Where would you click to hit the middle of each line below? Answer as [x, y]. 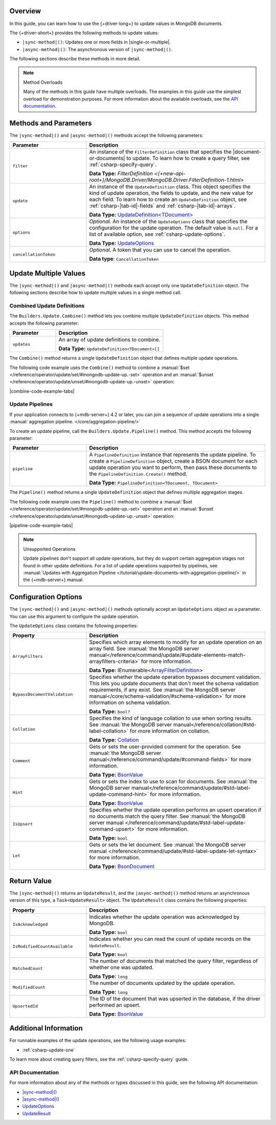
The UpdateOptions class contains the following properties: [74, 626]
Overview [25, 11]
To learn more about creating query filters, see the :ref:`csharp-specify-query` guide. [99, 1059]
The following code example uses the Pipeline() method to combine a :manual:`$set [101, 501]
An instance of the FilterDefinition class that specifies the [160, 152]
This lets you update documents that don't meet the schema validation [174, 683]
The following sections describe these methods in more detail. [75, 59]
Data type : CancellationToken [124, 259]
